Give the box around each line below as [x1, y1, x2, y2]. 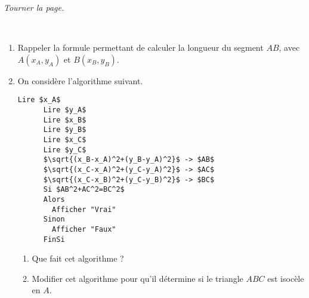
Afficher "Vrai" [52, 205, 116, 214]
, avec [279, 41, 300, 54]
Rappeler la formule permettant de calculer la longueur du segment [17, 41, 264, 54]
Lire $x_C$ [43, 136, 86, 144]
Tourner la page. [4, 1, 64, 13]
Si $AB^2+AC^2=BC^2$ [43, 185, 125, 194]
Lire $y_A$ [43, 106, 86, 115]
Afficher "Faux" [52, 225, 116, 234]
